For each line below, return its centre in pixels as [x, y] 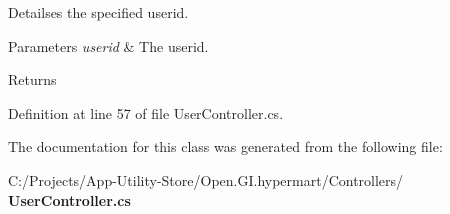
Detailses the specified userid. [98, 12]
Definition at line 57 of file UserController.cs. [146, 112]
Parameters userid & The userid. [108, 45]
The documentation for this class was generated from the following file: [225, 146]
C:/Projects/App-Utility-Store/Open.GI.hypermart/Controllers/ [206, 179]
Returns [32, 79]
